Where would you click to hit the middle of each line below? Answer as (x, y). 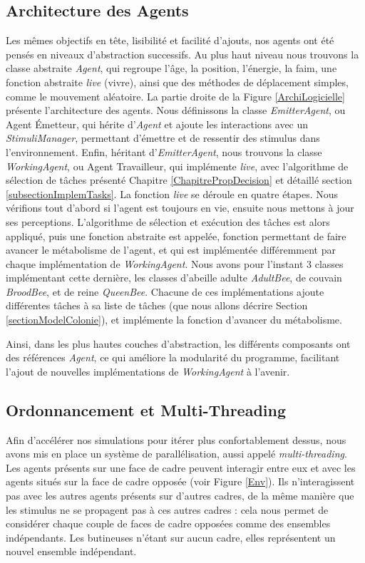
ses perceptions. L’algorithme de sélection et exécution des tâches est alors (168, 221)
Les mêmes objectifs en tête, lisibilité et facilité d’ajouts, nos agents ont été (170, 40)
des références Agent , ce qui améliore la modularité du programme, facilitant (173, 357)
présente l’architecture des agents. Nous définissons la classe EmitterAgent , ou (176, 110)
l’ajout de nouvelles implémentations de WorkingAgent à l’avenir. (148, 371)
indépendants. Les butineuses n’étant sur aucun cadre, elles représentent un (171, 537)
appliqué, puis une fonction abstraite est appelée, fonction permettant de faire (176, 236)
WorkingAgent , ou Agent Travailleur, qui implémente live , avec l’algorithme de (177, 166)
